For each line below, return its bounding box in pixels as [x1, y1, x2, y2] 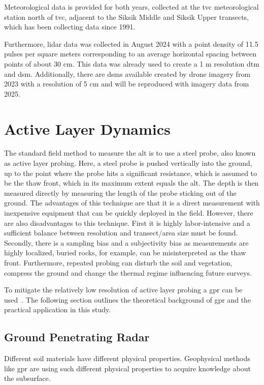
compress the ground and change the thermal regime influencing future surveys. [4, 267, 252, 278]
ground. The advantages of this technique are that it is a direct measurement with [4, 197, 260, 208]
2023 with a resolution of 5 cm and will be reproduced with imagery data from [4, 78, 249, 89]
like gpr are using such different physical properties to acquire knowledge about [4, 363, 251, 373]
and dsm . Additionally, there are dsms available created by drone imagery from [4, 68, 251, 79]
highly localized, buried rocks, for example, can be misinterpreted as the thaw [4, 247, 246, 258]
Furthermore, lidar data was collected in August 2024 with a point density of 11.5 [4, 38, 258, 49]
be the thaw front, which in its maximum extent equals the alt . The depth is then [4, 177, 259, 188]
